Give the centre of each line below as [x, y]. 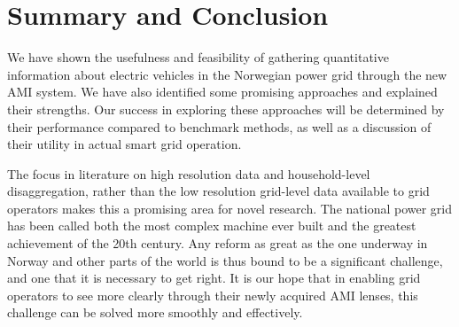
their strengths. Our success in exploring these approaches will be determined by [226, 109]
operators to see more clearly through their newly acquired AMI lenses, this [213, 295]
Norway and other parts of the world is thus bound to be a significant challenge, [225, 260]
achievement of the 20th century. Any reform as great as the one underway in [218, 243]
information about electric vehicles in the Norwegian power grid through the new [227, 74]
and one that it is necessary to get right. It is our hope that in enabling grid [214, 278]
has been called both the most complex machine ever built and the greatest [212, 226]
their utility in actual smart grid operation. [124, 144]
